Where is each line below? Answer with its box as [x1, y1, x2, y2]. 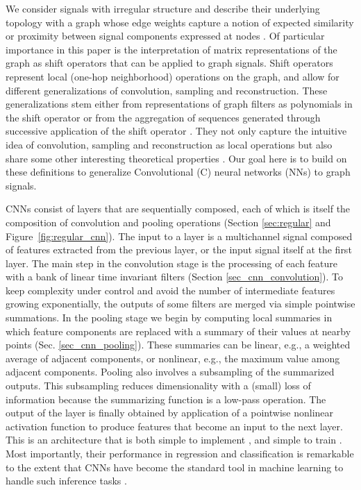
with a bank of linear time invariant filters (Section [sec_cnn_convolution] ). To [6, 269, 344, 284]
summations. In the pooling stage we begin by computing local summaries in [6, 310, 333, 325]
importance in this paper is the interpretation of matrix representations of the [6, 42, 337, 56]
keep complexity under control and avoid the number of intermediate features [6, 282, 335, 297]
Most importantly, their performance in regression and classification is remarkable [6, 446, 354, 460]
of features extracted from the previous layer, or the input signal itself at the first [6, 242, 352, 257]
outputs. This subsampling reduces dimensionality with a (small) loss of [6, 378, 311, 393]
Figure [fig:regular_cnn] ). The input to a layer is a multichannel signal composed [6, 228, 353, 243]
